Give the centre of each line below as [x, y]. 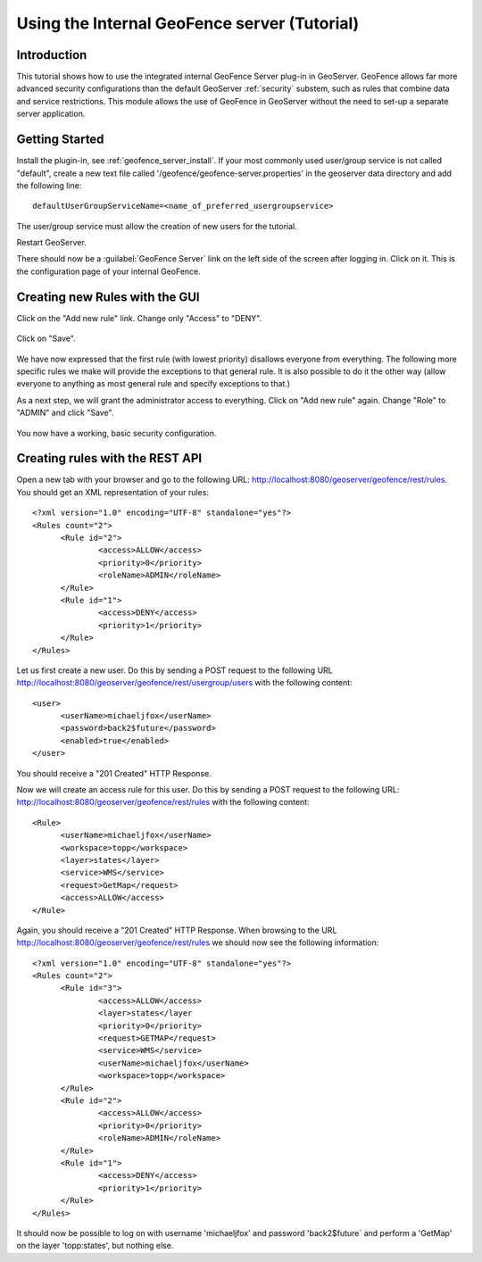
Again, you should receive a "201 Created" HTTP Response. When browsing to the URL [177, 930]
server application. [51, 114]
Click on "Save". [46, 338]
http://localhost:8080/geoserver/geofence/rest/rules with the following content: [163, 802]
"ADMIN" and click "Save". [65, 413]
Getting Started [60, 140]
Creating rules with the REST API [109, 458]
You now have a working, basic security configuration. [116, 433]
